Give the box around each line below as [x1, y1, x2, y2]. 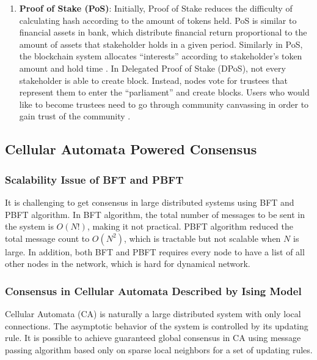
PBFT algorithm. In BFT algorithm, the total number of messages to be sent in [5, 208, 305, 220]
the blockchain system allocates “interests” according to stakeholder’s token [19, 50, 302, 62]
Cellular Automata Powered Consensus [5, 140, 257, 159]
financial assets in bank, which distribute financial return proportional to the [19, 26, 307, 39]
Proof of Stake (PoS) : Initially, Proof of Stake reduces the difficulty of [19, 2, 293, 14]
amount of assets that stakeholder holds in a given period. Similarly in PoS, [19, 37, 303, 50]
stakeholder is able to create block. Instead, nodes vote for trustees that [19, 73, 288, 86]
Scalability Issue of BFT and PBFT [5, 171, 184, 187]
